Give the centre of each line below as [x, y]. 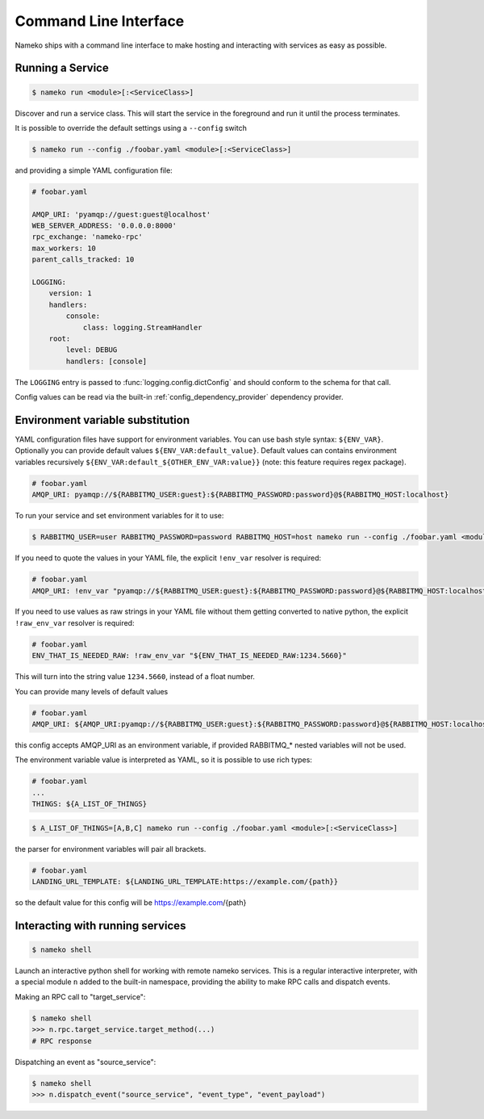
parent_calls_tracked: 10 [83, 260]
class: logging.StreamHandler [142, 327]
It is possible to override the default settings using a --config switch [131, 128]
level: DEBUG [92, 350]
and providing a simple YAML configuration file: [94, 170]
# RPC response [62, 1041]
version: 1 [70, 293]
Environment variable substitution [102, 420]
